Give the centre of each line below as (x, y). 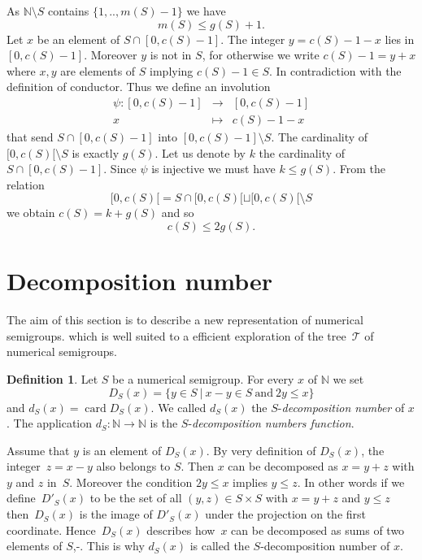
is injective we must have (213, 169)
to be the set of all (136, 498)
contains (69, 11)
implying (172, 70)
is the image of (116, 514)
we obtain (31, 213)
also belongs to (133, 466)
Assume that (38, 450)
